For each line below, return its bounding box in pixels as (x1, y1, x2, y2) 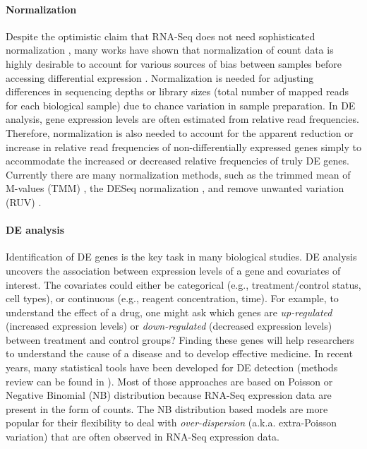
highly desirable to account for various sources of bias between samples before (6, 56, 342, 71)
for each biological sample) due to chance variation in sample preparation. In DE (6, 97, 356, 112)
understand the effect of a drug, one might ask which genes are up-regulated (6, 304, 332, 319)
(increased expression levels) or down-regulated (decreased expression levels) (6, 318, 332, 333)
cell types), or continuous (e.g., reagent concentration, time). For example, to (6, 291, 339, 306)
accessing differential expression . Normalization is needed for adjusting (6, 70, 314, 85)
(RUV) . (6, 194, 42, 209)
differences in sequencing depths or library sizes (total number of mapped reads (6, 84, 349, 99)
